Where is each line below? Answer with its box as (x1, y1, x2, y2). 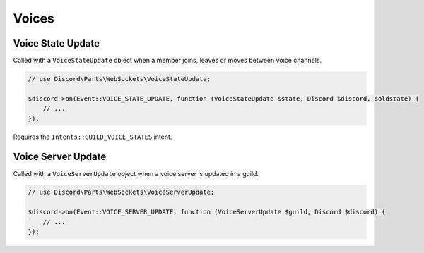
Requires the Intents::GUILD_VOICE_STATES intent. (13, 132, 172, 141)
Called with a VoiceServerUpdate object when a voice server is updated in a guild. (13, 169, 259, 178)
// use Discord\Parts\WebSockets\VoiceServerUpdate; (28, 188, 215, 197)
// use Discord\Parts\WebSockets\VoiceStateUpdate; (28, 75, 211, 83)
